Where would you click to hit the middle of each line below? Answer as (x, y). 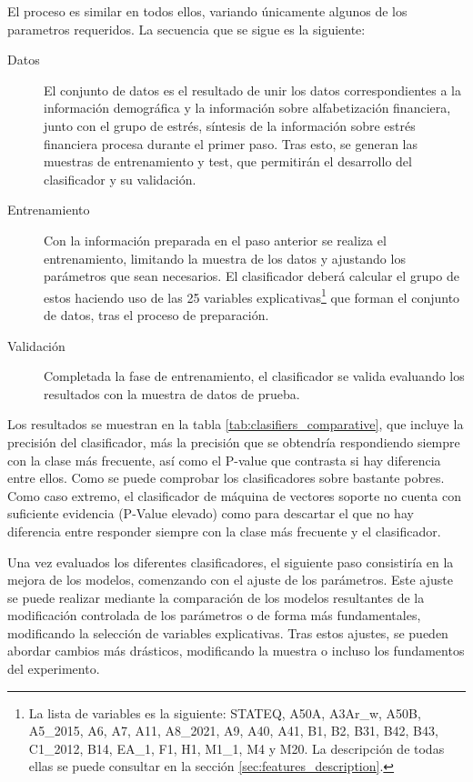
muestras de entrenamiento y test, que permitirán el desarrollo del (228, 161)
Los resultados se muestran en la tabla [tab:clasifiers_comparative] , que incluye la (236, 424)
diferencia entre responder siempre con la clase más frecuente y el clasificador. (224, 531)
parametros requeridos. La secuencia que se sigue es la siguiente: (186, 29)
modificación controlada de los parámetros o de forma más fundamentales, (214, 615)
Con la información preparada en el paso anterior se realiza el (215, 240)
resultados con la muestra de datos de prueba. (172, 393)
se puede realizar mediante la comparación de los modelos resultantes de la (216, 597)
